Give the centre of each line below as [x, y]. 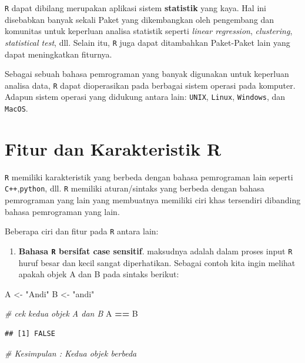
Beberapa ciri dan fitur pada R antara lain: [82, 231]
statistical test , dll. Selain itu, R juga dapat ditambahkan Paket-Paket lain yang [148, 42]
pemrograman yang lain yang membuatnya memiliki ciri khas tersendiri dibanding [153, 200]
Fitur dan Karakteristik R [113, 148]
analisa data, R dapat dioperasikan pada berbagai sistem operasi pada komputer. [150, 85]
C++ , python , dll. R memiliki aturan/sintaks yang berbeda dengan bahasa [135, 188]
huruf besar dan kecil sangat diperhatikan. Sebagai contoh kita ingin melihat [157, 262]
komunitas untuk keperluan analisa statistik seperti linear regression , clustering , [149, 31]
